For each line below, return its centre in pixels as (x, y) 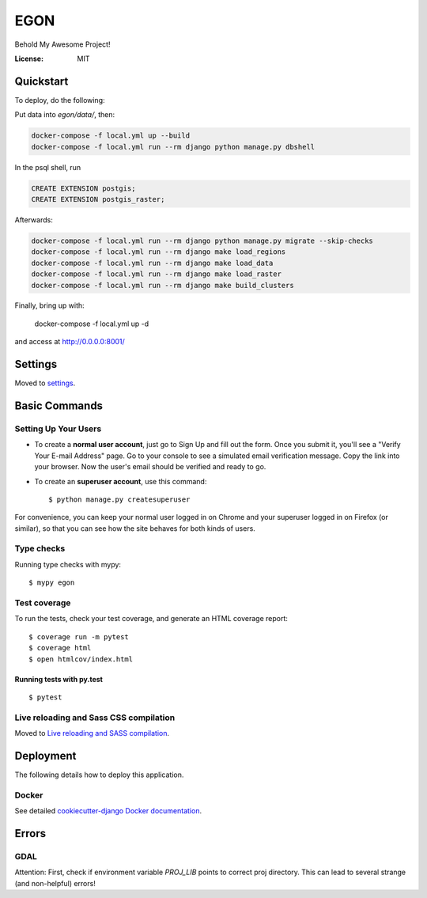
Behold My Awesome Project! (62, 44)
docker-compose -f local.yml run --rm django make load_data (152, 263)
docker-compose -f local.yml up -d (92, 324)
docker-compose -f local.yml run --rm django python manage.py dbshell (173, 147)
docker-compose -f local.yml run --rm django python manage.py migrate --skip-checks (202, 241)
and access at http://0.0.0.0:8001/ (70, 342)
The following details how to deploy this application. (99, 775)
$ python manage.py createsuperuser (119, 499)
